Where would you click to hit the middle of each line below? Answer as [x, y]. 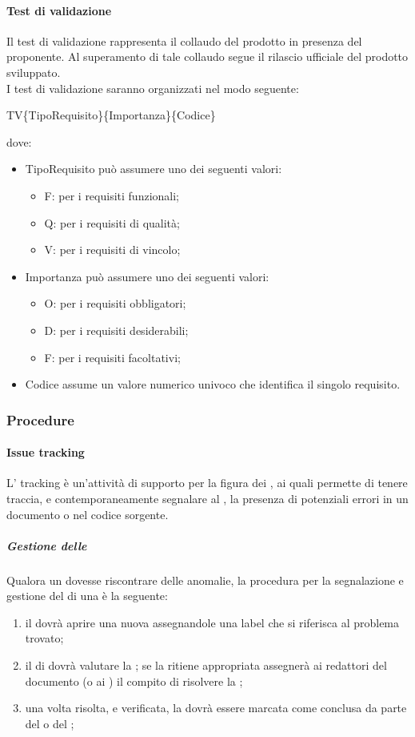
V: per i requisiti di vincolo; [112, 250]
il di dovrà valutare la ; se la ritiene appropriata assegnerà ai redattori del [206, 665]
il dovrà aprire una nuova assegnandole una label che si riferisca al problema [212, 622]
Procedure [40, 419]
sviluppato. [34, 72]
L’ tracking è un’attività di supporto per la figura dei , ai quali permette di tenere [207, 483]
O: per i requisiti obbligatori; [115, 303]
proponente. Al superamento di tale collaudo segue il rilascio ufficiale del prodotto [207, 56]
